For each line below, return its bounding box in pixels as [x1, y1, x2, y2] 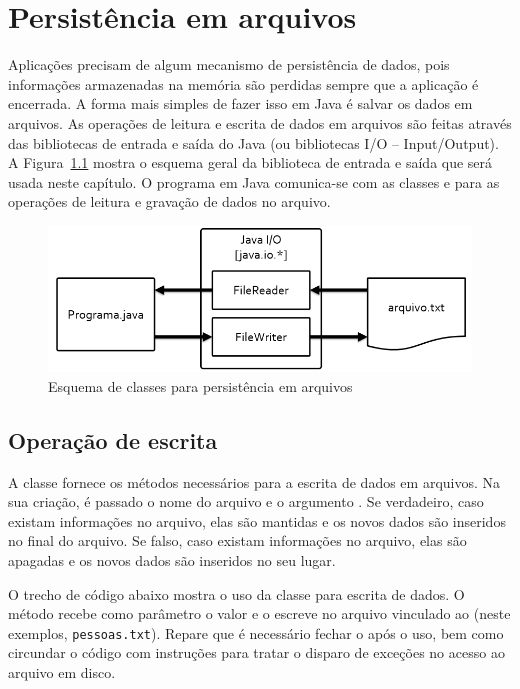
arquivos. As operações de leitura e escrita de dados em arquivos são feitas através [8, 112, 512, 133]
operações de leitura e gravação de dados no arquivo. [8, 191, 331, 212]
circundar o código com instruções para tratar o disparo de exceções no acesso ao [8, 642, 505, 663]
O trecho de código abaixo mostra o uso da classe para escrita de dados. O [8, 583, 465, 604]
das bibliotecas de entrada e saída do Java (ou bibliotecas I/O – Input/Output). [8, 132, 499, 153]
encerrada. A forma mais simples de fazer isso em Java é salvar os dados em [8, 93, 473, 114]
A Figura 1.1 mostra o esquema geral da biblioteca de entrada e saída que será [8, 152, 493, 173]
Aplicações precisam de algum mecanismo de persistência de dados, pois [8, 54, 450, 75]
